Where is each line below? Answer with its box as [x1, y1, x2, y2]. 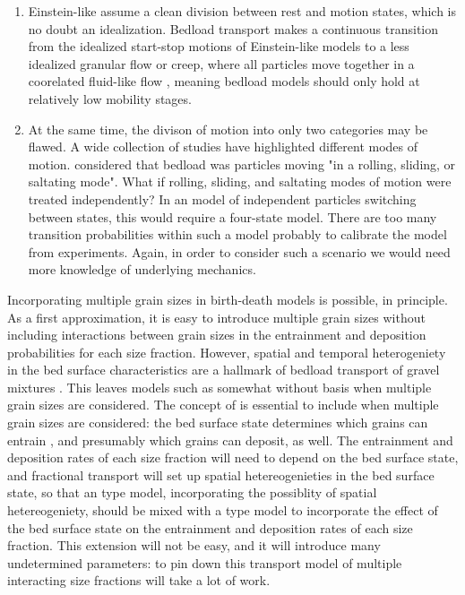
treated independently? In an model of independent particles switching [28, 189, 417, 208]
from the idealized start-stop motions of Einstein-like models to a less [28, 37, 409, 56]
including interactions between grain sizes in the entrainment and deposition [7, 325, 426, 344]
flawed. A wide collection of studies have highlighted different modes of [28, 137, 418, 156]
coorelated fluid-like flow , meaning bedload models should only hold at [28, 72, 420, 91]
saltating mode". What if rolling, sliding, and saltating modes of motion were [28, 172, 452, 191]
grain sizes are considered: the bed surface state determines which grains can [7, 413, 428, 432]
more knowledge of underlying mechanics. [28, 260, 256, 279]
